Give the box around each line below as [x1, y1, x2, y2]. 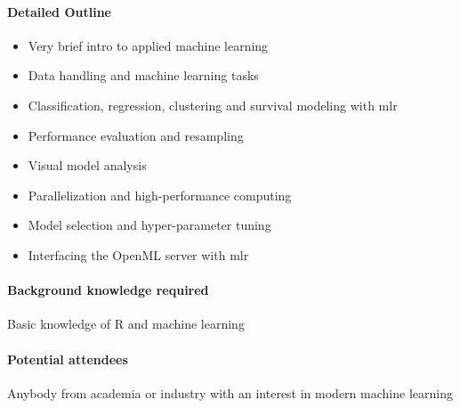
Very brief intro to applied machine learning [28, 36, 269, 54]
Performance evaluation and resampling [28, 126, 244, 144]
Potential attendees [7, 349, 128, 368]
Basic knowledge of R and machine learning [7, 314, 245, 333]
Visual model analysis [28, 156, 147, 175]
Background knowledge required [7, 281, 209, 299]
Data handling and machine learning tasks [28, 66, 259, 85]
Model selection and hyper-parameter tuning [28, 216, 271, 234]
